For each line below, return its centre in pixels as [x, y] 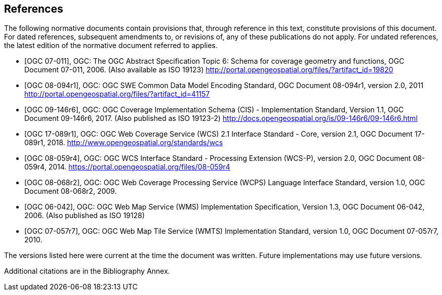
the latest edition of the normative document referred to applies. [111, 46]
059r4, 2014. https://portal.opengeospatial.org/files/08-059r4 [127, 167]
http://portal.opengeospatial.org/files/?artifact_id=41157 [117, 94]
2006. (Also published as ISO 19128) [85, 216]
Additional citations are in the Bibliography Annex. [87, 271]
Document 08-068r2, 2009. [71, 191]
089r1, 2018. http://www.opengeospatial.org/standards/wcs [124, 143]
